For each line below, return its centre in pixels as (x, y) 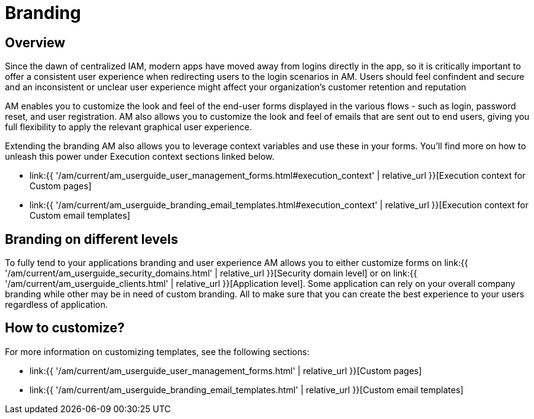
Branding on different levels (92, 239)
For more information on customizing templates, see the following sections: (157, 351)
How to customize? (65, 328)
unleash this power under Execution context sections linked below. (140, 157)
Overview (35, 42)
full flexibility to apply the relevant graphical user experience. (128, 127)
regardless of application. (57, 305)
